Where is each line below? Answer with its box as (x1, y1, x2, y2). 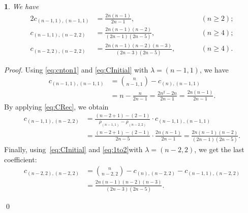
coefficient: (4, 154, 37, 164)
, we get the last (194, 144, 244, 155)
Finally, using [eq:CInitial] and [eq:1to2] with (4, 144, 143, 155)
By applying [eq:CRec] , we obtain (4, 101, 109, 112)
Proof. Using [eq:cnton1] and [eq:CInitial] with (4, 64, 148, 75)
